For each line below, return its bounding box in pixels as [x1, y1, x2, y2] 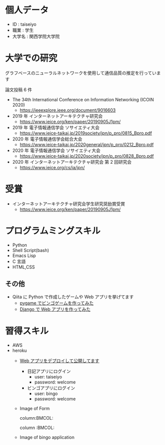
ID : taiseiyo [12, 21, 37, 27]
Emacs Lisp [12, 253, 36, 258]
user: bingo [34, 390, 58, 396]
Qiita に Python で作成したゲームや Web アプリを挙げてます [12, 294, 134, 300]
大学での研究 [5, 53, 58, 64]
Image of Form [19, 405, 50, 411]
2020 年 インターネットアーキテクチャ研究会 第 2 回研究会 [12, 159, 132, 165]
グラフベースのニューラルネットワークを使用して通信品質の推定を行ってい [5, 70, 157, 76]
